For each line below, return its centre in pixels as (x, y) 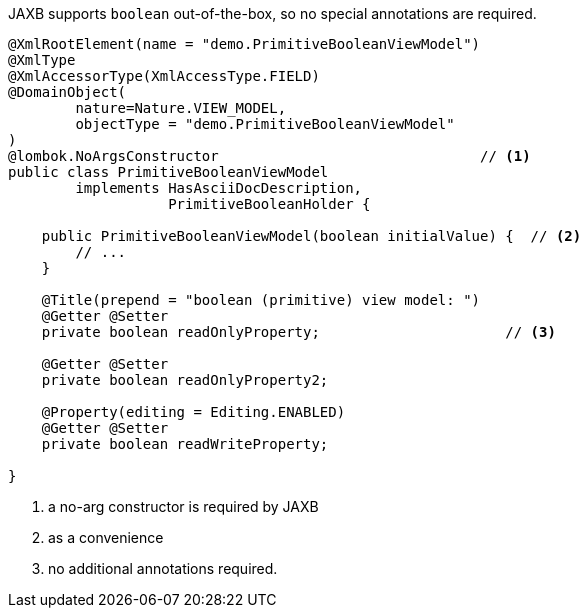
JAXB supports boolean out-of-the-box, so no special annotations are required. (272, 13)
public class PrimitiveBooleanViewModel (168, 172)
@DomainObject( (67, 92)
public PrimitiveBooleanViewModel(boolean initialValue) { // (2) (311, 236)
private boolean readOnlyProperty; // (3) (298, 332)
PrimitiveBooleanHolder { (269, 204)
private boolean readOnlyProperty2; (185, 380)
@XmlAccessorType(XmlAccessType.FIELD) (164, 76)
